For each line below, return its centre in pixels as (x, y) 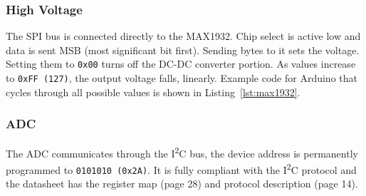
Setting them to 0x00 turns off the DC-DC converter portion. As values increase (181, 64)
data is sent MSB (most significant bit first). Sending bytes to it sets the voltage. (183, 50)
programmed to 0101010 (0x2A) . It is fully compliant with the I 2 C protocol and (181, 168)
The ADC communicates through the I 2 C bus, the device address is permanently (182, 152)
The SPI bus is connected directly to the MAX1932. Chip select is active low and (183, 36)
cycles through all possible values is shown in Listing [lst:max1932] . (153, 92)
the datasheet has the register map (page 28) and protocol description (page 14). (182, 184)
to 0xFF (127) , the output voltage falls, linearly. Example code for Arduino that (182, 78)
